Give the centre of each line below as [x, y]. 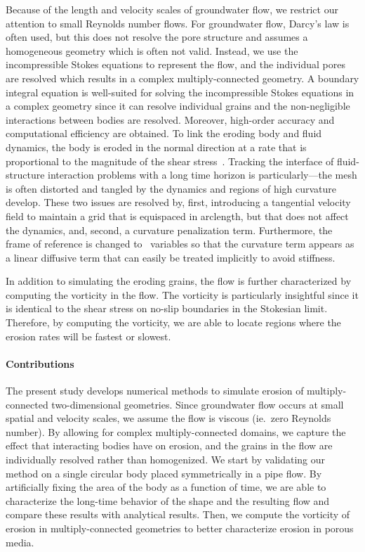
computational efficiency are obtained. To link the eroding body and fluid [164, 133]
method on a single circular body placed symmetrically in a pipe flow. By [164, 473]
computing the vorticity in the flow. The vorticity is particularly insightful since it [182, 294]
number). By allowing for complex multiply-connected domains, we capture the [176, 431]
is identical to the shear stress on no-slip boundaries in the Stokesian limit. [167, 308]
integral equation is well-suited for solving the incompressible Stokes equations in [180, 92]
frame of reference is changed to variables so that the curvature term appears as [180, 244]
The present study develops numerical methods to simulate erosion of [155, 391]
